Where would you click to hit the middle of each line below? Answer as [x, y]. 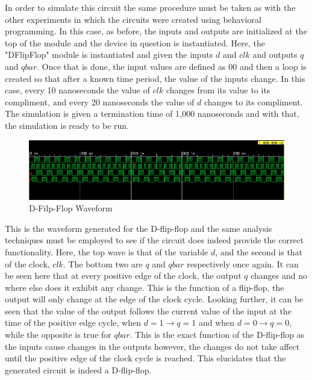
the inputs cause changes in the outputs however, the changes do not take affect [152, 346]
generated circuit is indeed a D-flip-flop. [78, 369]
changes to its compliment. [254, 101]
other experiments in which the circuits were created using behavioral [133, 19]
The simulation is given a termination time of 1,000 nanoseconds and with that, [152, 114]
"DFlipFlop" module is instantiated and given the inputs [109, 55]
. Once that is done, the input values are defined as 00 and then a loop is [172, 66]
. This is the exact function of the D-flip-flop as [217, 335]
